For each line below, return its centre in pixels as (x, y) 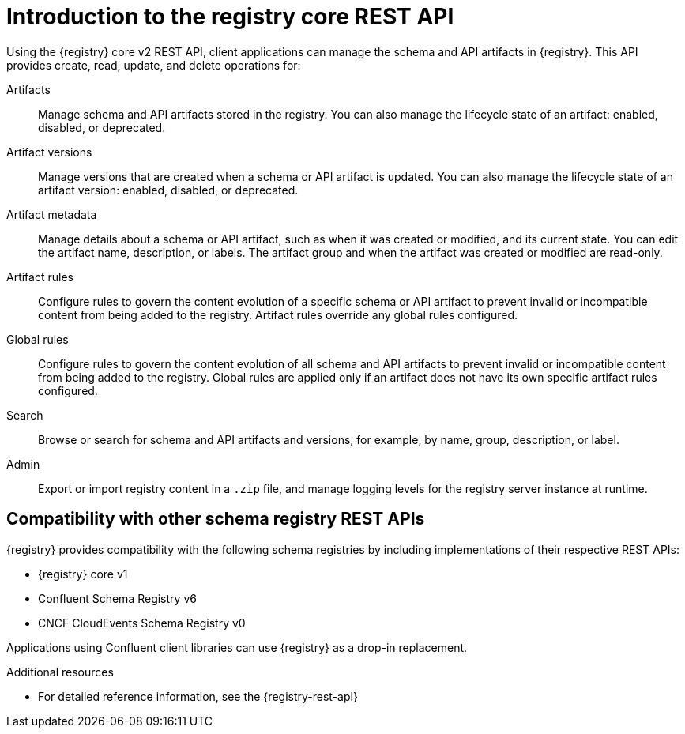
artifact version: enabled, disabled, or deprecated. (168, 190)
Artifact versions (49, 152)
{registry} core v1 (83, 574)
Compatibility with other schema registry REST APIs (216, 519)
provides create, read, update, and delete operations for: (154, 65)
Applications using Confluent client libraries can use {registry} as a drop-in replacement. (237, 647)
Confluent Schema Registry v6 (117, 598)
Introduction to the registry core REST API (230, 17)
